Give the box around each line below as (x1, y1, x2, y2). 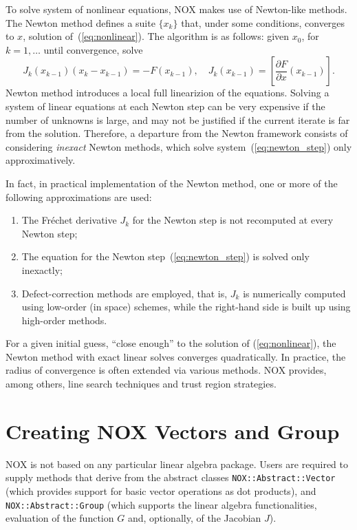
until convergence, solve (43, 42, 143, 56)
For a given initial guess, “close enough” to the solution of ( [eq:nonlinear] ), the (6, 336, 336, 350)
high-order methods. (21, 312, 107, 327)
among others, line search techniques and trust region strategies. (6, 377, 277, 391)
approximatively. (6, 153, 76, 167)
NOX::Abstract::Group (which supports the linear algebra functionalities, (6, 497, 317, 511)
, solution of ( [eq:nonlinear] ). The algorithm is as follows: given (23, 29, 290, 43)
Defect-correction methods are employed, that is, (21, 286, 228, 300)
